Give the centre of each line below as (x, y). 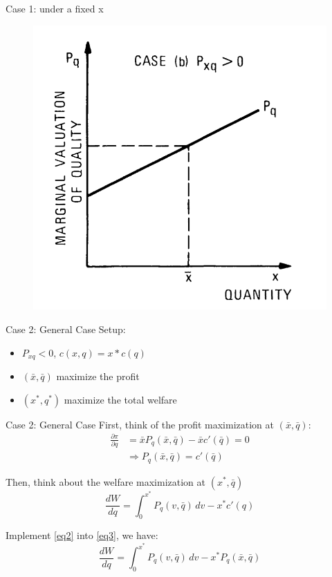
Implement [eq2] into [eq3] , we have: (82, 535)
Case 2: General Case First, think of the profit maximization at (140, 424)
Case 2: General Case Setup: (66, 329)
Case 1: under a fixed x (55, 8)
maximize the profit (98, 376)
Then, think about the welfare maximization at (106, 481)
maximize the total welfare (120, 399)
